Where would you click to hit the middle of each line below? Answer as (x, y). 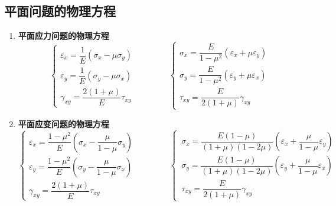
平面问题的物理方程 (60, 11)
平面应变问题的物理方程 (63, 123)
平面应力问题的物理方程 (63, 36)
